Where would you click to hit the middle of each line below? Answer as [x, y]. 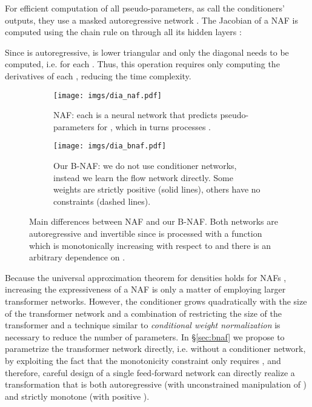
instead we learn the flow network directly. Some [143, 177]
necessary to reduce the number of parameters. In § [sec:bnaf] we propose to [145, 336]
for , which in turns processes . [154, 126]
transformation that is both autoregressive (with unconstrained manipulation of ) [156, 384]
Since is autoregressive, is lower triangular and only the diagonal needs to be [147, 52]
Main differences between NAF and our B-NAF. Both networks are [154, 221]
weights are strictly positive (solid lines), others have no [157, 189]
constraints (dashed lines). [102, 201]
